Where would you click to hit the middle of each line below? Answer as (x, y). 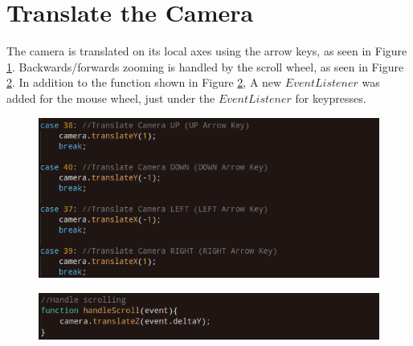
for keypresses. (331, 98)
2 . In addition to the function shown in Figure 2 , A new (144, 82)
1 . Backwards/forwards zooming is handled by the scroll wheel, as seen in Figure (205, 66)
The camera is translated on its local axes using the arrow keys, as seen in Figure (207, 51)
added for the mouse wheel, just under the (111, 98)
